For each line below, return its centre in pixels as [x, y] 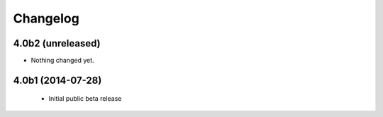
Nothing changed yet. [63, 61]
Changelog [46, 18]
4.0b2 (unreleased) [57, 43]
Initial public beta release [85, 99]
